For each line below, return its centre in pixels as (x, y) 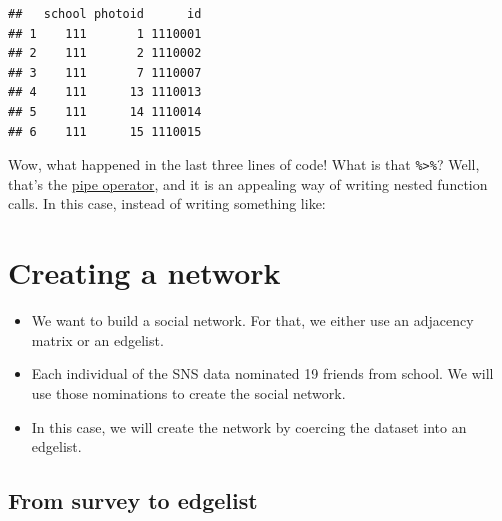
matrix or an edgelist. (97, 339)
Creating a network (144, 272)
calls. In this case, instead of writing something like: (167, 203)
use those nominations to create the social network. (188, 392)
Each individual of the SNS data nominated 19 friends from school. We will (262, 373)
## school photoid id (105, 14)
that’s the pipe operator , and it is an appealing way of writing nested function (248, 183)
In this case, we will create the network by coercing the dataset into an (249, 426)
